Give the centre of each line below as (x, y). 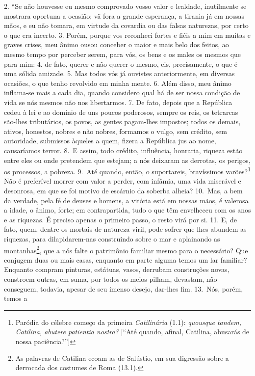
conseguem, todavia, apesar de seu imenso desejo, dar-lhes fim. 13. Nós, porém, (124, 288)
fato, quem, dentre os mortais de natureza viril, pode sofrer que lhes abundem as (125, 229)
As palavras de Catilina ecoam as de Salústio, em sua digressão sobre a (122, 358)
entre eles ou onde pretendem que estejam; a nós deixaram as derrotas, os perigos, (127, 160)
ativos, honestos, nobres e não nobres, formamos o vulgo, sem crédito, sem (115, 131)
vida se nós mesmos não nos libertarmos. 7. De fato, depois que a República (118, 102)
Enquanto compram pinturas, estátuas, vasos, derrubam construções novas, (117, 269)
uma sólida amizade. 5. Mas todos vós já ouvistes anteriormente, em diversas (119, 73)
